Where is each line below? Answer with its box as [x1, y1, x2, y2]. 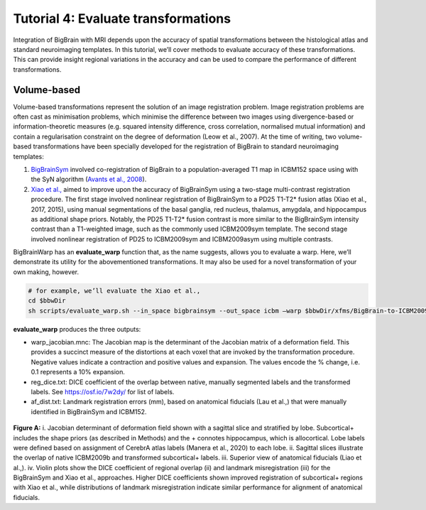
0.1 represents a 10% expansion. [31, 368, 126, 376]
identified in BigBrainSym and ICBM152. [31, 407, 147, 416]
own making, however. [13, 267, 80, 276]
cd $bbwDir [28, 297, 66, 305]
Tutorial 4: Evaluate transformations [13, 11, 231, 26]
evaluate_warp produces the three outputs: [13, 325, 141, 333]
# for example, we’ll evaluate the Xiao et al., [28, 286, 201, 295]
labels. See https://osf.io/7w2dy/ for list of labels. [31, 387, 175, 396]
